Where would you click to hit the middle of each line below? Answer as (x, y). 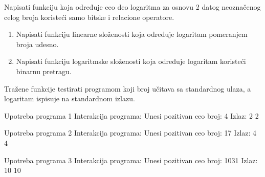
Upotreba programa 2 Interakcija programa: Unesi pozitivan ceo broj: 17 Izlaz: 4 (130, 133)
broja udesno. (37, 44)
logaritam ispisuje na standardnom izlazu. (70, 98)
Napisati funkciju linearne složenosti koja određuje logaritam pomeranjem (132, 34)
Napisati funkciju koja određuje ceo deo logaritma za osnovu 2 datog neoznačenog (132, 7)
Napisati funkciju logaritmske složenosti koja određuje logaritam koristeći (131, 61)
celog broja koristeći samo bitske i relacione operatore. (89, 17)
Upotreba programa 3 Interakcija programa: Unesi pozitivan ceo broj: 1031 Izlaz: (131, 160)
